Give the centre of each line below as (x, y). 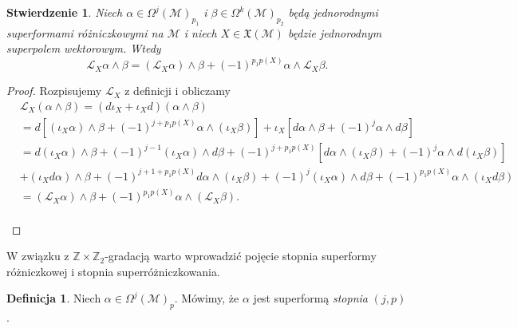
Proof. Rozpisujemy (54, 91)
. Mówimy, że (207, 298)
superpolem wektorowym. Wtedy (84, 48)
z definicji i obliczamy (178, 91)
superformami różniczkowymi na (85, 32)
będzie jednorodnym (335, 32)
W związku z (38, 256)
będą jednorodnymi (333, 12)
